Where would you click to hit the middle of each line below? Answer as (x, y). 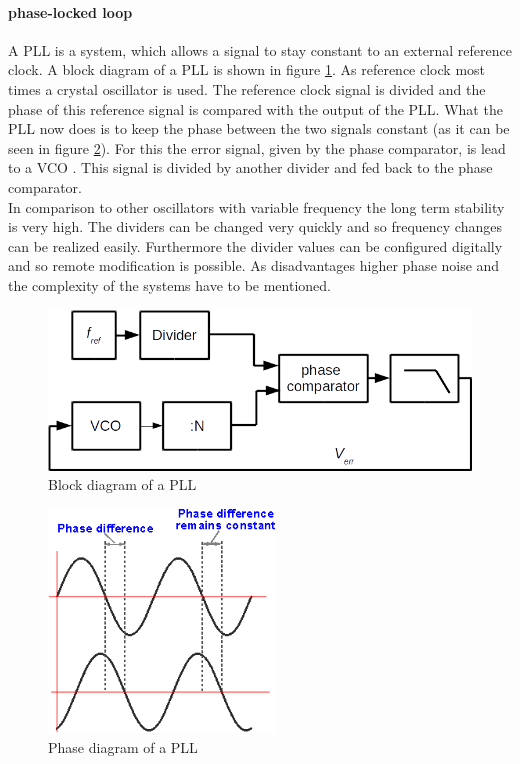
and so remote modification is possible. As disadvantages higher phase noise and (254, 265)
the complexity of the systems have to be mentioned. (169, 284)
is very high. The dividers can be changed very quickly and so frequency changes (255, 226)
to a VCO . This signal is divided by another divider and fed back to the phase (250, 167)
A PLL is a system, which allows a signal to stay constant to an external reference (260, 49)
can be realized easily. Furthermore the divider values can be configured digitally (255, 245)
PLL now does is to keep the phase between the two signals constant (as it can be (259, 128)
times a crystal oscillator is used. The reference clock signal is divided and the (247, 88)
